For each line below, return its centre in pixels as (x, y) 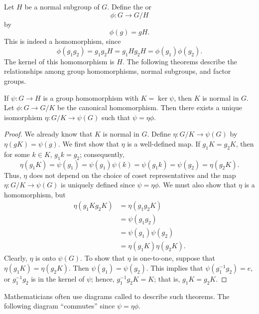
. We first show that (88, 143)
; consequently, (102, 154)
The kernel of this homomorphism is (59, 61)
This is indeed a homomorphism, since (63, 41)
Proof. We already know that (48, 134)
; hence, (103, 279)
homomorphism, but (35, 194)
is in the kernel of (58, 279)
